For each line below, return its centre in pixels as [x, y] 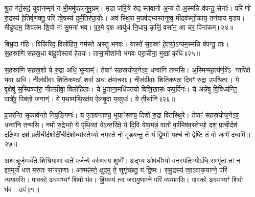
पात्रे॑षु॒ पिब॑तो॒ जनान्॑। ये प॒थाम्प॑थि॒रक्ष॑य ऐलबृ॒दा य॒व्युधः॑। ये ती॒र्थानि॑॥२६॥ [90, 98]
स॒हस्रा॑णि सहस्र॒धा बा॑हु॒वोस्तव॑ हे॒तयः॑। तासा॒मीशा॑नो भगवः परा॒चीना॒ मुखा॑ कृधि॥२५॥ [102, 53]
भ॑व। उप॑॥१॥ [22, 189]
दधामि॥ [241, 134]
